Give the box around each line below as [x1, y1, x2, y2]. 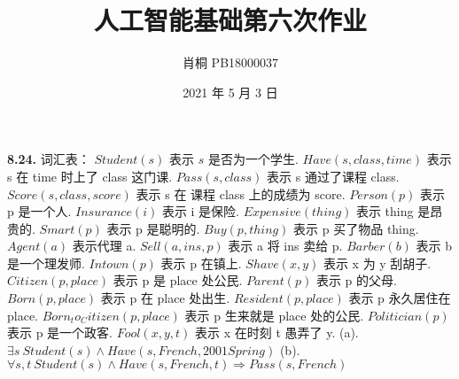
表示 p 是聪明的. [106, 219, 200, 237]
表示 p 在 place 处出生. [100, 289, 230, 307]
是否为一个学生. [207, 150, 299, 168]
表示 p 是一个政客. [7, 323, 113, 342]
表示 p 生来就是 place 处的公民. [184, 306, 364, 324]
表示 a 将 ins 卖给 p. [228, 236, 343, 255]
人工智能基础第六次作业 [93, 2, 367, 38]
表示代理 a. [72, 236, 136, 255]
